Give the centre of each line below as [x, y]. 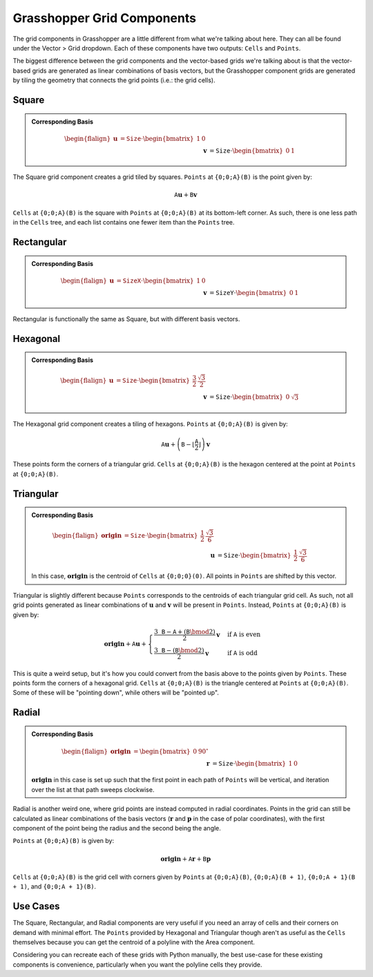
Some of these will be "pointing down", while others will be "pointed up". [116, 693]
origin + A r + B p [185, 859]
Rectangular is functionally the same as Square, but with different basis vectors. [126, 319]
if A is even [244, 635]
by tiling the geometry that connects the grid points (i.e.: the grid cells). [114, 80]
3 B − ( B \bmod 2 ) [179, 650]
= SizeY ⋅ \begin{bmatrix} [248, 293]
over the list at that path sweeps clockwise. [93, 789]
